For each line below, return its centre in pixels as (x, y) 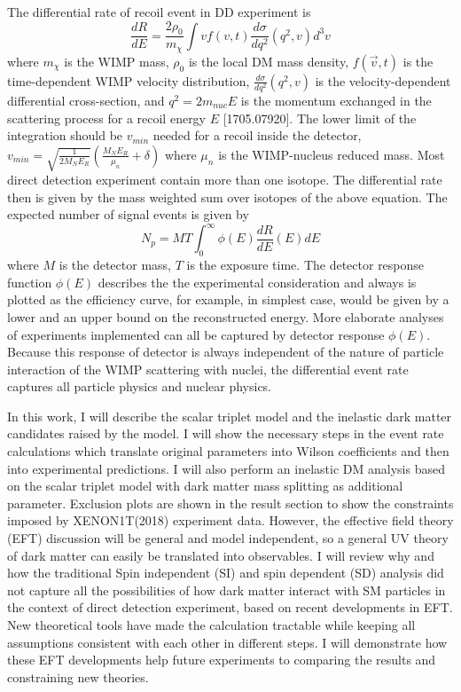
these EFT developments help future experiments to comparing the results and (222, 660)
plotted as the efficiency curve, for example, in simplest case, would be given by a (228, 299)
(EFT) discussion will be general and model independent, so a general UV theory (228, 538)
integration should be (65, 135)
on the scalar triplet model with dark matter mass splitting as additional (205, 486)
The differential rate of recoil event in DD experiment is (159, 12)
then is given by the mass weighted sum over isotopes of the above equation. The (227, 197)
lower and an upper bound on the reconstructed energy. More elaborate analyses (226, 316)
